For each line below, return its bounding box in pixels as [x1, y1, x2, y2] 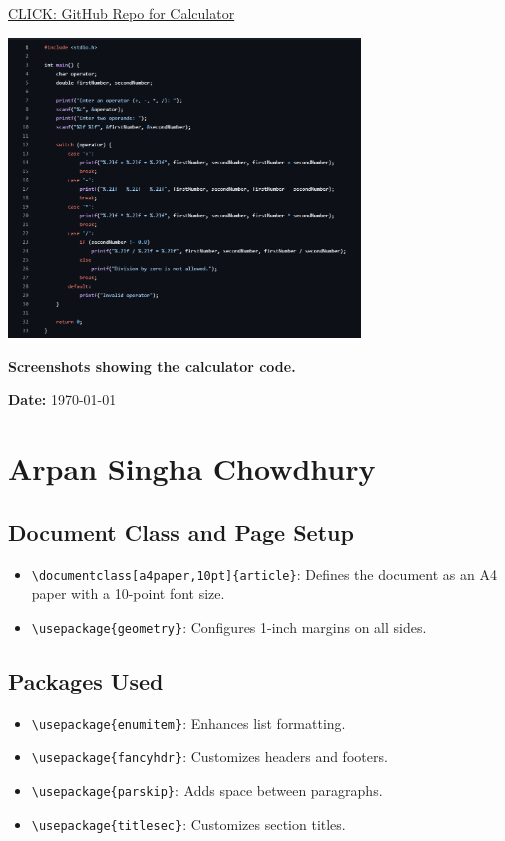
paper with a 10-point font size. [31, 583, 225, 604]
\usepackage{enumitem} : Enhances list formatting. [31, 712, 346, 733]
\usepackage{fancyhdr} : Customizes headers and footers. [31, 746, 388, 767]
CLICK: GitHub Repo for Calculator [8, 3, 235, 23]
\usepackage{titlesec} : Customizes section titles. [31, 813, 346, 834]
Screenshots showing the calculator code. [8, 355, 296, 376]
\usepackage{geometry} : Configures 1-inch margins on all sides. [31, 616, 427, 637]
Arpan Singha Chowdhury [8, 448, 376, 489]
